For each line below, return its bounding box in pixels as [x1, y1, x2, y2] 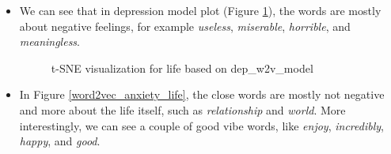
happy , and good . [19, 133, 101, 149]
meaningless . [19, 33, 80, 50]
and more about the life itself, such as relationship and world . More [19, 101, 346, 118]
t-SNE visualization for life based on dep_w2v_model [51, 59, 313, 76]
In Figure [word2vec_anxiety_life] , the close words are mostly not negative [19, 86, 385, 103]
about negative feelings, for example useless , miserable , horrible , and [19, 17, 351, 34]
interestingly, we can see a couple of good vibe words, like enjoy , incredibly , [19, 117, 384, 133]
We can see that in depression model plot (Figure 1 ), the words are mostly [19, 2, 382, 18]
